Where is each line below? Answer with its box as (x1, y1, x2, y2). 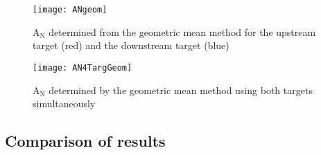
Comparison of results (5, 130, 166, 152)
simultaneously (33, 96, 96, 111)
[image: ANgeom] (33, 5, 107, 15)
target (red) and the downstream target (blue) (33, 38, 229, 53)
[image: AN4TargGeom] (33, 62, 132, 73)
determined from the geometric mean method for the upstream (49, 24, 316, 39)
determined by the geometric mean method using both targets (49, 82, 313, 97)
